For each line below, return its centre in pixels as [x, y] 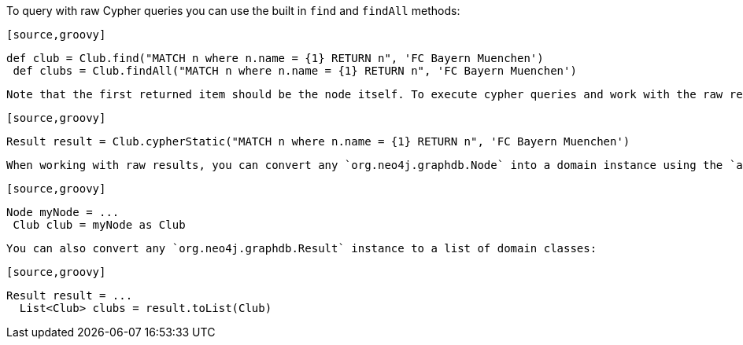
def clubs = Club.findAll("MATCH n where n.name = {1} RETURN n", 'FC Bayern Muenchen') [295, 71]
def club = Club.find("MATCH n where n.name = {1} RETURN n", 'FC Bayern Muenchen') [275, 58]
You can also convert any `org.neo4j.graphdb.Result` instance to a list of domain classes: [302, 248]
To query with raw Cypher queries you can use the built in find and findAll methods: [233, 11]
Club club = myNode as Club [99, 225]
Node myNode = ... [63, 212]
